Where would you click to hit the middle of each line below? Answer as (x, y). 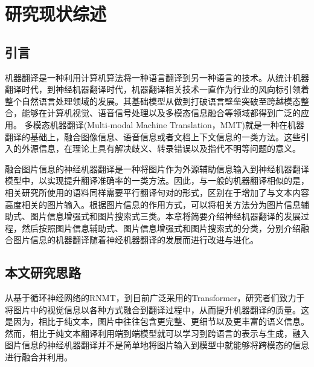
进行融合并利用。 (39, 357)
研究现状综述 (56, 14)
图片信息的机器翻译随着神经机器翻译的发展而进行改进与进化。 (136, 240)
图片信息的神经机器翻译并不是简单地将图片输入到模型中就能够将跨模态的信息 (157, 345)
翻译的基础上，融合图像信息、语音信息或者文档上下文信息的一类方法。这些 (153, 136)
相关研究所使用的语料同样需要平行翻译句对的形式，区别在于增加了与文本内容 (157, 192)
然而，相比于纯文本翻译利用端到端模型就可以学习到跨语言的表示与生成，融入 (157, 333)
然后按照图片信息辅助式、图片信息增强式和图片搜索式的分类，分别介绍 (161, 228)
